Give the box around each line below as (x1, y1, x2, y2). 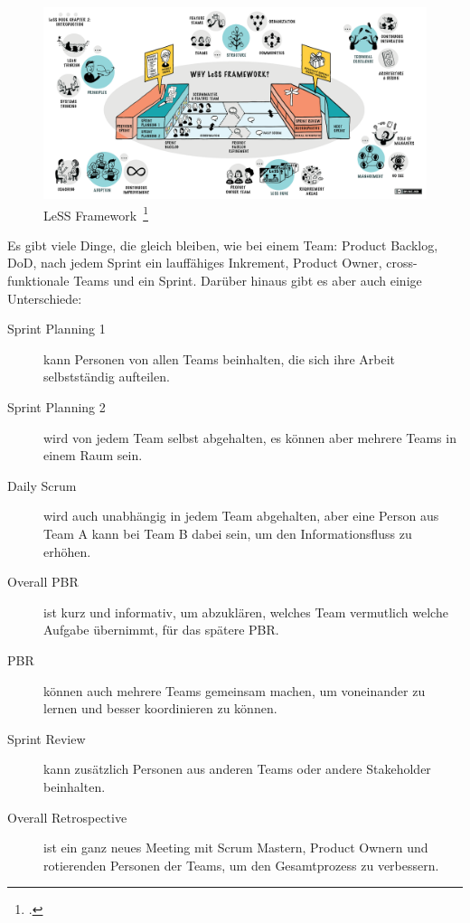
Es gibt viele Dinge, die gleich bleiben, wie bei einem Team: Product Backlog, (7, 235, 438, 254)
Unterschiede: (7, 288, 82, 307)
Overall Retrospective (7, 807, 127, 826)
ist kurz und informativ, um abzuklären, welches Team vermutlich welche (43, 602, 448, 621)
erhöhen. (43, 542, 91, 560)
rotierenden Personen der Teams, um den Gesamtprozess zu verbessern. (43, 855, 439, 874)
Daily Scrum (7, 476, 77, 494)
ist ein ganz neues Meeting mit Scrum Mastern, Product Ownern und (43, 838, 428, 857)
